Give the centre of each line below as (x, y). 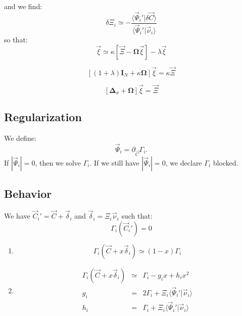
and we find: (23, 6)
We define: (20, 138)
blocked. (226, 162)
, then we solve (58, 162)
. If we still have (114, 162)
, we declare (184, 162)
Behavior (28, 194)
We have (17, 216)
